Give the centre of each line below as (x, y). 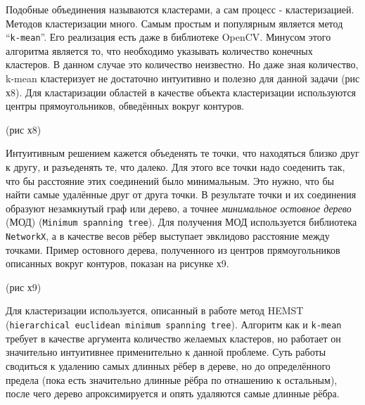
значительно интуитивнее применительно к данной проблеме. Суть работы (166, 352)
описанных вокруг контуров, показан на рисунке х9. (117, 263)
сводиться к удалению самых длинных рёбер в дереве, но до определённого (168, 365)
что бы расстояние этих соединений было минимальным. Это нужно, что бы (170, 180)
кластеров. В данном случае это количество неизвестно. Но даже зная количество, (182, 64)
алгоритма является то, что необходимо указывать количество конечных (159, 50)
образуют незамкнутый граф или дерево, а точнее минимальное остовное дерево (179, 208)
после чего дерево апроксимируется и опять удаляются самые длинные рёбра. (173, 393)
